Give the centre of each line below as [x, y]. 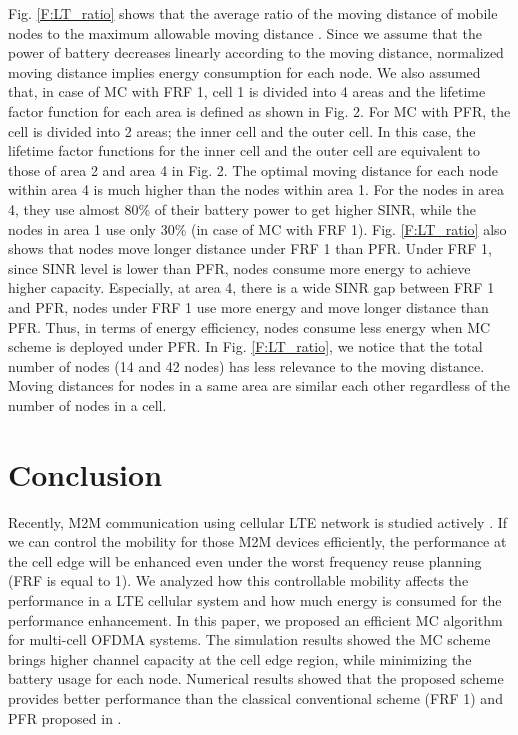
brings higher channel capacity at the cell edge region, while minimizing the [240, 658]
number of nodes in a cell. [87, 404]
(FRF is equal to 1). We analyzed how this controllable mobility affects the [238, 580]
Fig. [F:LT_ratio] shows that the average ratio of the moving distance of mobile [253, 13]
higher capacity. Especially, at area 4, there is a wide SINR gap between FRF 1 [251, 287]
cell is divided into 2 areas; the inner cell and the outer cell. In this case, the [242, 130]
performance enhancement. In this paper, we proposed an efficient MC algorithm [255, 619]
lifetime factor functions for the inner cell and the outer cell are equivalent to [244, 150]
